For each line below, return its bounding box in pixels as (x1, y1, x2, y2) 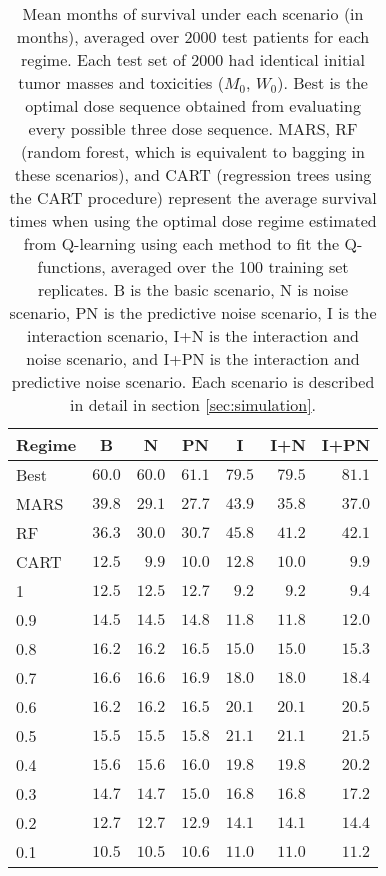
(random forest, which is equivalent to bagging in (21, 140, 365, 163)
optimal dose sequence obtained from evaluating (25, 94, 361, 117)
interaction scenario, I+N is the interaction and (27, 324, 359, 347)
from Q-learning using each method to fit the (23, 232, 340, 255)
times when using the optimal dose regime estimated (9, 209, 377, 232)
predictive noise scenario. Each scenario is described (11, 370, 375, 393)
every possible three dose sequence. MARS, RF (28, 117, 358, 140)
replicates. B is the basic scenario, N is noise (37, 278, 349, 301)
